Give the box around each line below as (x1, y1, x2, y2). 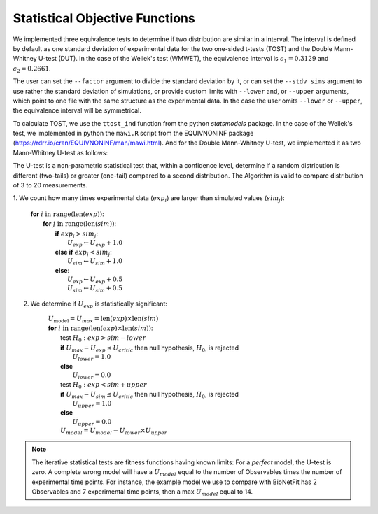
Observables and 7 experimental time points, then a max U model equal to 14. (31, 487, 253, 497)
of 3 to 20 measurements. (13, 181, 88, 190)
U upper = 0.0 (72, 417, 112, 427)
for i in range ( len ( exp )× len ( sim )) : (48, 324, 153, 332)
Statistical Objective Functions (13, 10, 195, 26)
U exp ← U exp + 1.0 (67, 238, 122, 248)
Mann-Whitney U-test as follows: (13, 148, 108, 157)
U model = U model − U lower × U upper (60, 427, 167, 436)
